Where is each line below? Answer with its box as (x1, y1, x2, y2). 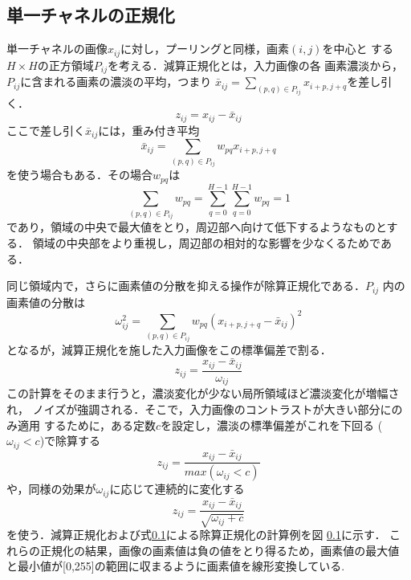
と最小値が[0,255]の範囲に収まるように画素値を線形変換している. (6, 558, 345, 574)
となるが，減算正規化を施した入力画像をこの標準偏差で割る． (6, 341, 332, 357)
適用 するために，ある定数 (17, 416, 156, 433)
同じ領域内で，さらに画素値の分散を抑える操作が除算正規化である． (6, 277, 365, 294)
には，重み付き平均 (98, 121, 200, 138)
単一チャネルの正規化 (6, 2, 175, 27)
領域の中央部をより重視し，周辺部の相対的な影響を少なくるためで (32, 234, 380, 251)
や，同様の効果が (6, 480, 96, 497)
